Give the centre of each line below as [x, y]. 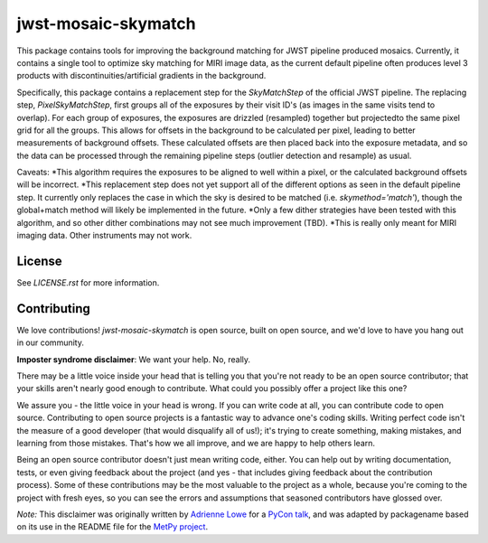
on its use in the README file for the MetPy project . [112, 527]
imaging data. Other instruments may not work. [104, 236]
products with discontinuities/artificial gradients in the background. [141, 76]
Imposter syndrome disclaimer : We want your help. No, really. [134, 359]
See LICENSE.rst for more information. [88, 282]
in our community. [51, 342]
